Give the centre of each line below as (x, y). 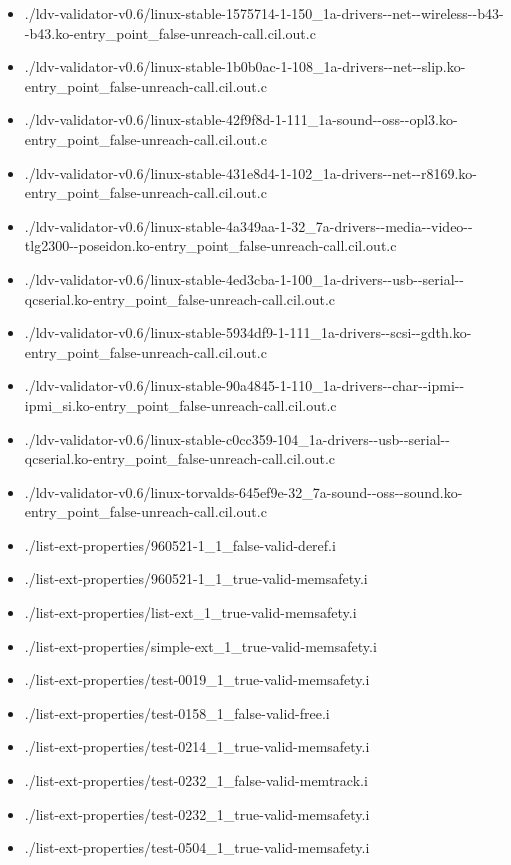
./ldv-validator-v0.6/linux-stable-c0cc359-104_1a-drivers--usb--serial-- (237, 438)
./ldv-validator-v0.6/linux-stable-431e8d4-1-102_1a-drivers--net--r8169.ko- (251, 172)
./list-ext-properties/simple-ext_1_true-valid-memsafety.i (200, 645)
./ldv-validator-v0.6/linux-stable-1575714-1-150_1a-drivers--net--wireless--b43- (264, 13)
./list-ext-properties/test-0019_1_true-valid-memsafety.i (197, 679)
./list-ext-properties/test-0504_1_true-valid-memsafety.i (197, 847)
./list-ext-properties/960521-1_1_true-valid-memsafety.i (196, 578)
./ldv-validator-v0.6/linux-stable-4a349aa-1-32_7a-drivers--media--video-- (248, 225)
